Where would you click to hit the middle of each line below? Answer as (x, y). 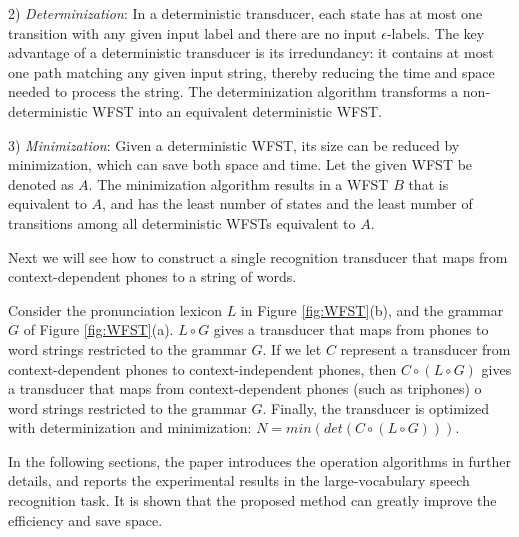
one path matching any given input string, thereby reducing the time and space (251, 71)
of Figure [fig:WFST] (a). (98, 329)
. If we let (292, 348)
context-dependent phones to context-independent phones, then (202, 368)
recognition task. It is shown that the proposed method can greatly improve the (252, 500)
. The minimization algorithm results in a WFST (238, 183)
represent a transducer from (425, 348)
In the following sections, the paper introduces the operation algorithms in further (260, 460)
